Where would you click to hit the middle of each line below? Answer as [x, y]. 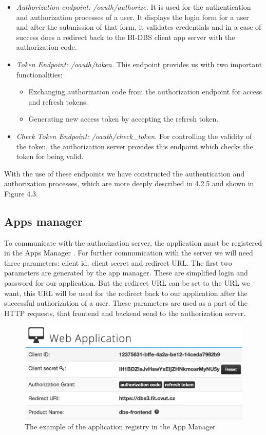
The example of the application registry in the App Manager [120, 427]
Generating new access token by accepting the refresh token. [123, 119]
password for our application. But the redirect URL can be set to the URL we [127, 283]
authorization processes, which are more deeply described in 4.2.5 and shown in [129, 183]
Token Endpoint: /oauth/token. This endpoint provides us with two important [139, 64]
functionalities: [39, 74]
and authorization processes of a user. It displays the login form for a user [132, 17]
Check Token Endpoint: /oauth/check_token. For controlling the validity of [134, 136]
